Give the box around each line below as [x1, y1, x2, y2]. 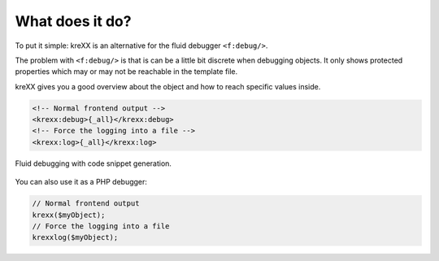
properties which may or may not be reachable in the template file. [15, 67, 238, 76]
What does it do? [15, 12, 132, 30]
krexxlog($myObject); [32, 233, 119, 242]
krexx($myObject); [32, 210, 106, 220]
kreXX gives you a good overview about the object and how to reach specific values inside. [15, 81, 321, 91]
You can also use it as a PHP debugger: [15, 177, 148, 187]
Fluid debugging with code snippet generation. [15, 159, 172, 168]
